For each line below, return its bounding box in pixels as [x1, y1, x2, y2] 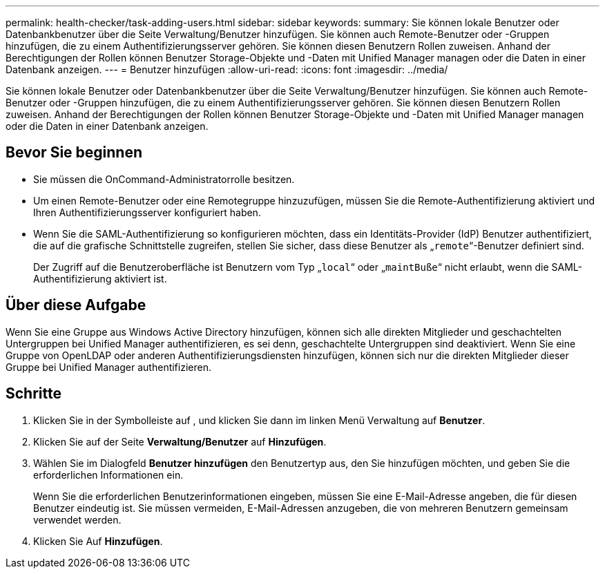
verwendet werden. [33, 513, 122, 526]
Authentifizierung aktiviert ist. [33, 272, 167, 285]
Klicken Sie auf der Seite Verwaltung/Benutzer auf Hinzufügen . [33, 435, 327, 448]
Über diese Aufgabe [6, 296, 146, 314]
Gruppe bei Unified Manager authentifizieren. [6, 361, 211, 373]
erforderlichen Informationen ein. [33, 468, 184, 481]
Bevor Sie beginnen [6, 144, 143, 162]
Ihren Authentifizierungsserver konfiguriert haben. [33, 206, 261, 218]
